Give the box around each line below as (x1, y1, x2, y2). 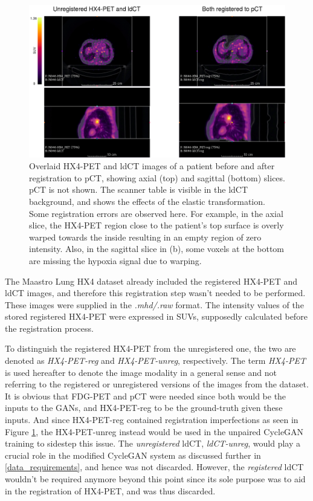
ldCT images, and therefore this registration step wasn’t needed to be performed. (5, 286, 306, 299)
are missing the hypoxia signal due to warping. (29, 254, 202, 267)
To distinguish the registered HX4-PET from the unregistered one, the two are (5, 342, 296, 355)
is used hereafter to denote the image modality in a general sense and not (5, 366, 277, 378)
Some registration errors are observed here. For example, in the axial (29, 207, 283, 219)
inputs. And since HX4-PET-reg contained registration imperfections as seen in (5, 413, 298, 426)
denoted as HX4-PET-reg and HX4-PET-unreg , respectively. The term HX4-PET (5, 354, 306, 367)
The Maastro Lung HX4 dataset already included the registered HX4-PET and (5, 274, 297, 287)
